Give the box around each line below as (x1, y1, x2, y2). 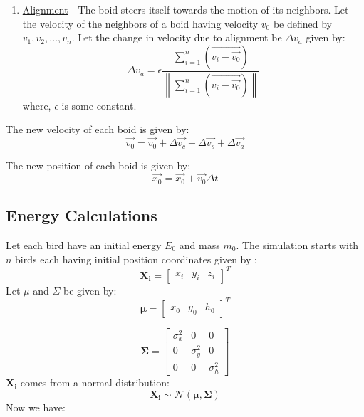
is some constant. (61, 97, 137, 112)
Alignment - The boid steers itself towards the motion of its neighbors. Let (22, 2, 349, 16)
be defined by (273, 16, 332, 31)
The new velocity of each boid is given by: (6, 122, 189, 137)
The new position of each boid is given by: (6, 157, 191, 172)
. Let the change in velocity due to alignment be (71, 30, 282, 45)
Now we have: (6, 399, 66, 414)
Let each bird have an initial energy (6, 237, 162, 252)
